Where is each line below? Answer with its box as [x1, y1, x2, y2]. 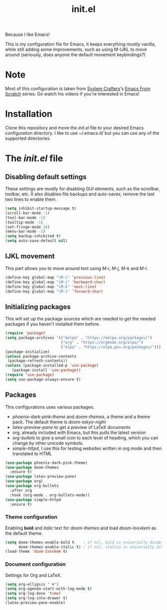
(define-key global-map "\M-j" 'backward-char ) [5, 280, 106, 285]
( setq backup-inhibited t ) [5, 234, 61, 239]
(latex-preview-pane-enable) [5, 601, 66, 606]
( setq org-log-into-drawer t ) [5, 596, 68, 601]
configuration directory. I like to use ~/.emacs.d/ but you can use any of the [5, 130, 160, 136]
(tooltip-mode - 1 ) [5, 220, 43, 225]
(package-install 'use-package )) [11, 368, 81, 373]
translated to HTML [12, 450, 52, 456]
